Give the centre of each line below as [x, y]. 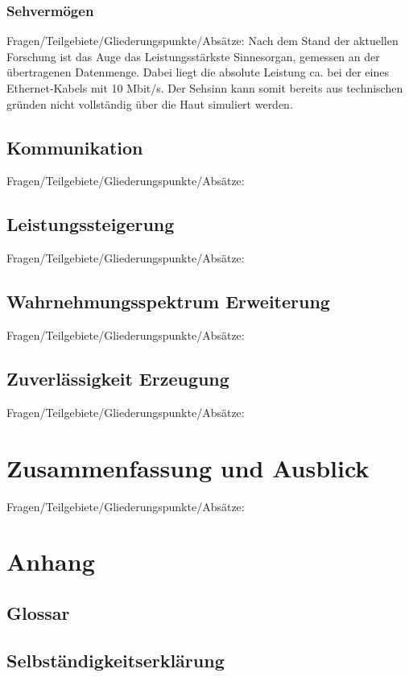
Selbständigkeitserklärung [116, 660]
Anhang [51, 561]
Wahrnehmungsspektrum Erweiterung [168, 301]
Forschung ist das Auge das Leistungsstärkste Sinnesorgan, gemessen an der [193, 56]
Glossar [38, 612]
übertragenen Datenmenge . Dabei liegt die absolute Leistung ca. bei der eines [198, 72]
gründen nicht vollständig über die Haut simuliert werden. [150, 103]
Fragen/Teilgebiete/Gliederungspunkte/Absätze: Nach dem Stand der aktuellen [202, 41]
